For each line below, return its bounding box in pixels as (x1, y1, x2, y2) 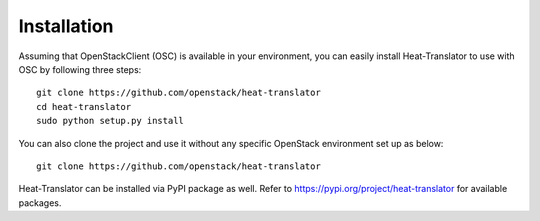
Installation (18, 15, 114, 37)
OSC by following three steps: (18, 63, 142, 75)
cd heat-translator (36, 101, 132, 112)
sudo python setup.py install (36, 115, 185, 127)
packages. (18, 196, 62, 209)
